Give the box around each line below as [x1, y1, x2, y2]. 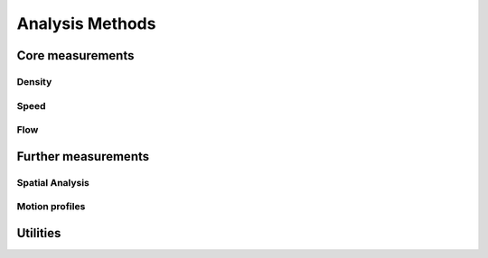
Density [16, 75, 52, 88]
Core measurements [16, 48, 135, 63]
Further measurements [16, 149, 150, 164]
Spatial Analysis [16, 176, 90, 189]
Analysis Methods [16, 14, 156, 33]
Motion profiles [16, 200, 86, 213]
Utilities [16, 226, 61, 241]
